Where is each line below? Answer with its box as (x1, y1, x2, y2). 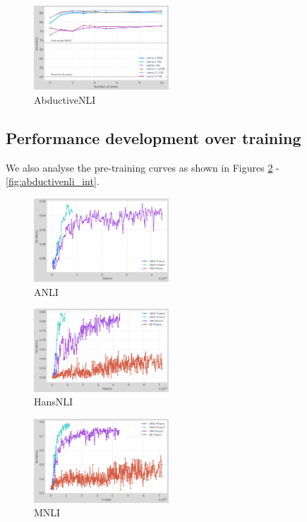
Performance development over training (6, 126, 301, 148)
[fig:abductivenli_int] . (6, 174, 100, 189)
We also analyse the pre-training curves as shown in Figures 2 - (6, 160, 279, 174)
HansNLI (34, 394, 73, 409)
